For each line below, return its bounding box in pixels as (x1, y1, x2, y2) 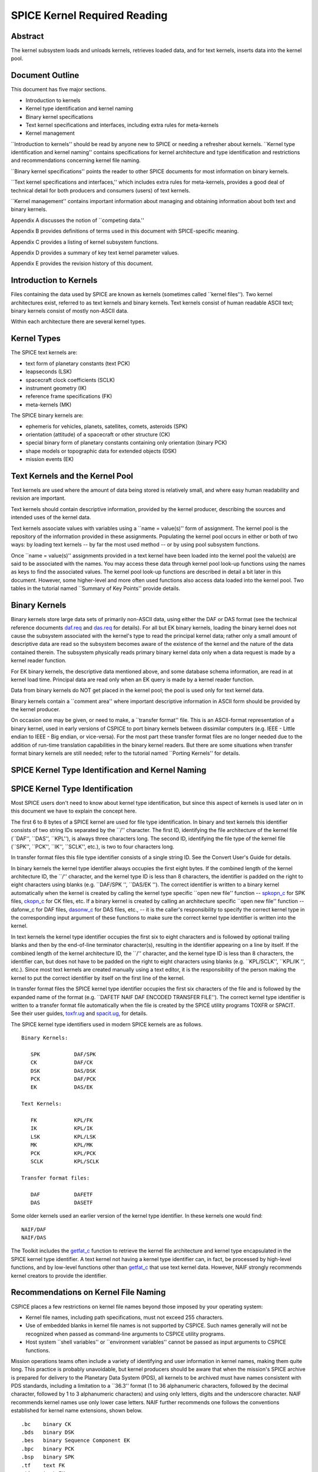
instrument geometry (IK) (25, 384, 87, 392)
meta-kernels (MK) (25, 401, 72, 408)
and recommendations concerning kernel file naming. (11, 157, 141, 164)
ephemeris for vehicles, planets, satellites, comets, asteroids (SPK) (25, 423, 188, 430)
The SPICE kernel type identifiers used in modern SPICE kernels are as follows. (11, 1020, 203, 1027)
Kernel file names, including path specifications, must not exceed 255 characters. (25, 1314, 224, 1321)
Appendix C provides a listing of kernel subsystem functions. (11, 238, 159, 246)
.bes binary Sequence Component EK (21, 1437, 131, 1444)
